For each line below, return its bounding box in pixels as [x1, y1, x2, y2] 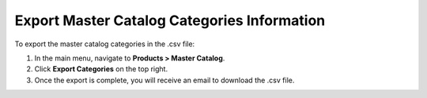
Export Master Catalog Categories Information [14, 12, 326, 29]
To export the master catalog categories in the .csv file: [14, 39, 195, 49]
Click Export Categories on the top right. [34, 64, 168, 74]
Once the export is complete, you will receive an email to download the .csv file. [34, 75, 295, 85]
